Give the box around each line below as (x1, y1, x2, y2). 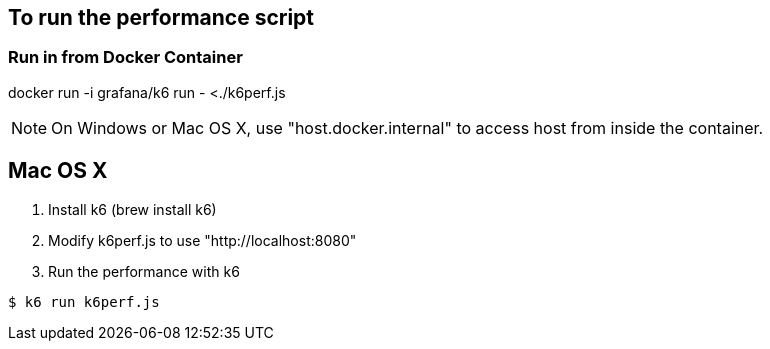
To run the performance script (8, 5, 315, 30)
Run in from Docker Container (8, 47, 243, 68)
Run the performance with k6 (48, 262, 240, 280)
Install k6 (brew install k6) (48, 200, 217, 218)
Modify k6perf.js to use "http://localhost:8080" (48, 231, 357, 249)
